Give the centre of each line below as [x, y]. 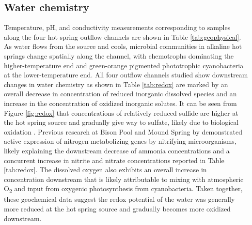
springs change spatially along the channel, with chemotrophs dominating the [119, 55]
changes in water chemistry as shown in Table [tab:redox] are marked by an [116, 84]
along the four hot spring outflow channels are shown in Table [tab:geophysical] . [123, 37]
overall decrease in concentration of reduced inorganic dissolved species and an [120, 94]
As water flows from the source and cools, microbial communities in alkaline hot [123, 46]
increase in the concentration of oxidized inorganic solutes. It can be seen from [120, 103]
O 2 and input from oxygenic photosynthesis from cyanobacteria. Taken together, [123, 189]
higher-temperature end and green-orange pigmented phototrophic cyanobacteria [124, 65]
